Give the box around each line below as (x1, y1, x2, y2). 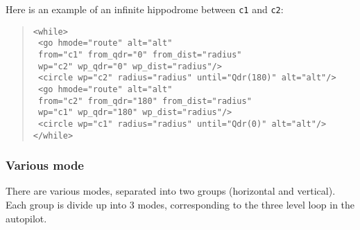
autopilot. (6, 211, 47, 225)
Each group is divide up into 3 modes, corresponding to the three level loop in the (6, 197, 355, 212)
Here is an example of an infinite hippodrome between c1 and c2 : (6, 2, 284, 16)
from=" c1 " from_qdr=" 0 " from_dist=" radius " (37, 49, 242, 60)
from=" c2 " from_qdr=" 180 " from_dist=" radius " (37, 96, 252, 106)
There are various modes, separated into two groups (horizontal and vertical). (6, 184, 336, 198)
